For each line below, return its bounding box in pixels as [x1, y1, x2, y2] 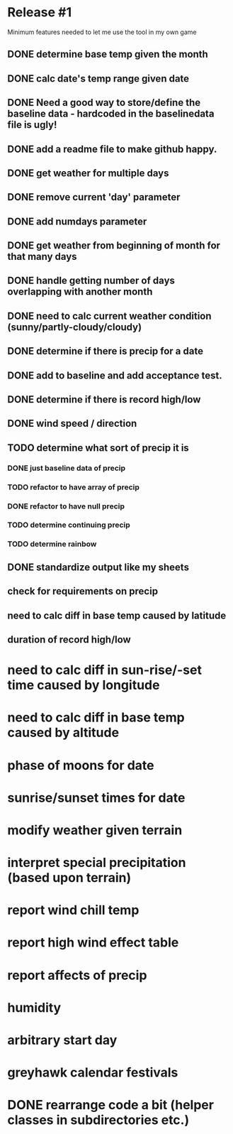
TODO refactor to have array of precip [7, 482, 140, 492]
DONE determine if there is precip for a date [7, 345, 204, 357]
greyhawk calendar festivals [7, 1064, 178, 1081]
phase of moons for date [7, 757, 154, 773]
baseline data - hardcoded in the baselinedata [7, 108, 215, 120]
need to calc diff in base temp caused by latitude [7, 609, 227, 621]
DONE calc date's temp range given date [7, 72, 190, 84]
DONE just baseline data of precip [7, 463, 126, 473]
